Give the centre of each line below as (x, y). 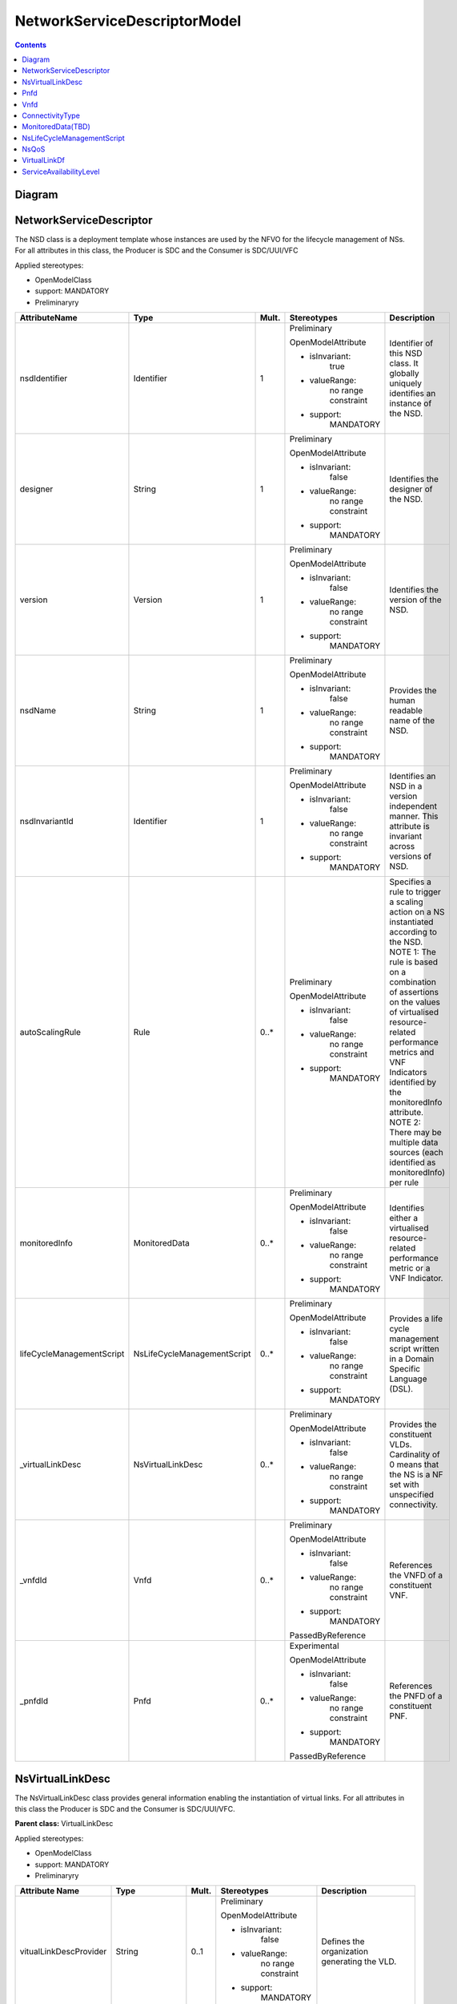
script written (414, 1349)
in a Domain (412, 1359)
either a (404, 1218)
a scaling (406, 902)
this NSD (406, 354)
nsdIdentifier (44, 378)
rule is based (414, 962)
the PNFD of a (416, 1696)
